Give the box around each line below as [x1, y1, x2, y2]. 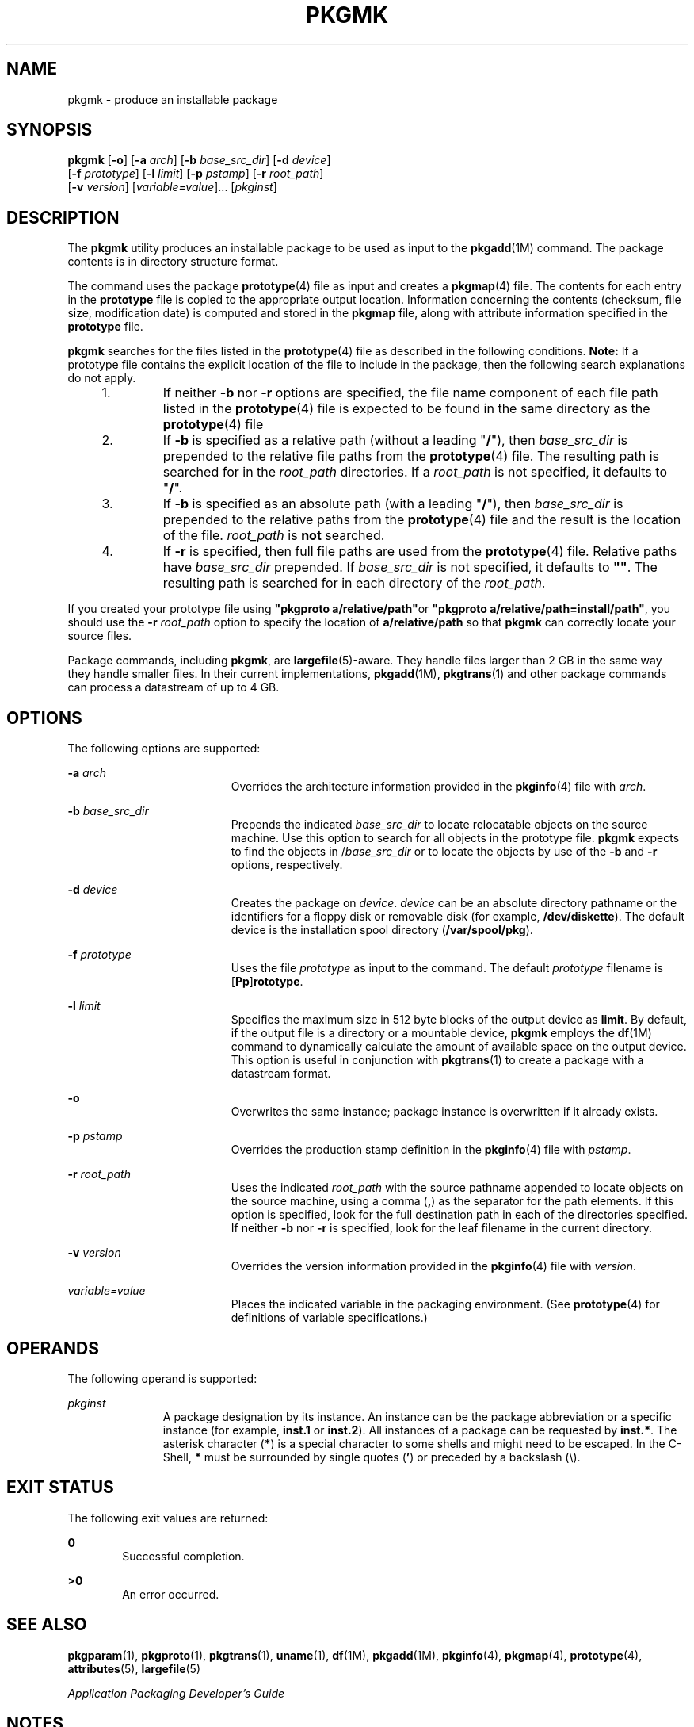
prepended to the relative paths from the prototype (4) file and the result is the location [162, 511, 681, 528]
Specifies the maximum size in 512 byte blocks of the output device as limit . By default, [231, 1013, 687, 1027]
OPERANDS [6, 1338, 99, 1358]
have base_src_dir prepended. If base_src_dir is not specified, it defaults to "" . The [162, 559, 658, 576]
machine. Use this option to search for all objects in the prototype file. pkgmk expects [231, 831, 680, 845]
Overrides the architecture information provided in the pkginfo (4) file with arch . [231, 779, 646, 794]
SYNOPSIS [6, 120, 93, 140]
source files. [67, 629, 132, 643]
